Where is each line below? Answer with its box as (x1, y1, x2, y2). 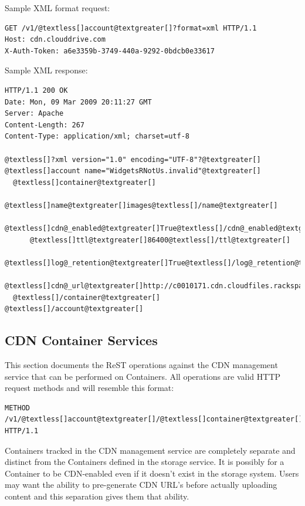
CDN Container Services (5, 331, 158, 349)
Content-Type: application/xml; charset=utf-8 (5, 132, 189, 141)
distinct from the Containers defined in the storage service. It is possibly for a (5, 456, 284, 468)
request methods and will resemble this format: (5, 382, 174, 394)
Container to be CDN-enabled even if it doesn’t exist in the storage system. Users (5, 467, 299, 479)
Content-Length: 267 (5, 120, 85, 129)
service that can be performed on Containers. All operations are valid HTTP (5, 370, 281, 382)
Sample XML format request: (5, 2, 110, 14)
